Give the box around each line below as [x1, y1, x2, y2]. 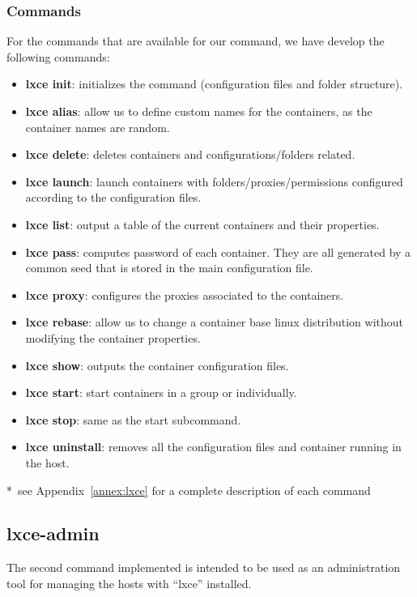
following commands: [6, 48, 110, 65]
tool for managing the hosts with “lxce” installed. [6, 574, 252, 591]
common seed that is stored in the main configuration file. [25, 259, 313, 276]
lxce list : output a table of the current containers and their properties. [25, 215, 380, 232]
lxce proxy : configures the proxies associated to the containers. [25, 286, 344, 303]
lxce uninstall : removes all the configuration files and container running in [25, 438, 402, 455]
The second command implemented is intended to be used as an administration [6, 559, 401, 576]
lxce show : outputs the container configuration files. [25, 356, 289, 373]
